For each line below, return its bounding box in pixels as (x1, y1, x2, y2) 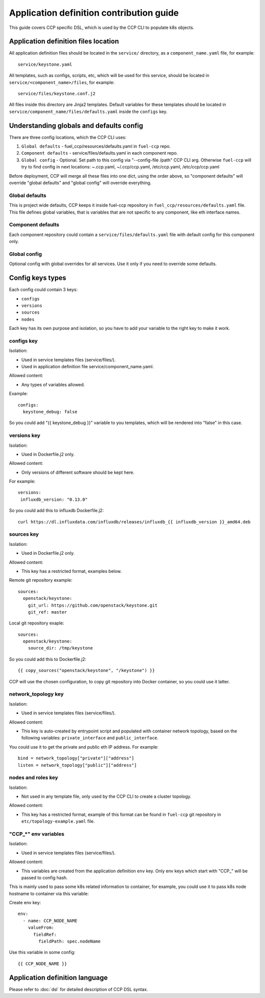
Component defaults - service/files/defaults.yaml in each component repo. (21, 150, 178, 156)
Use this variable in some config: (9, 949, 76, 955)
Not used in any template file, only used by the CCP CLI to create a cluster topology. (21, 793, 191, 800)
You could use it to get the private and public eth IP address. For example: (9, 744, 159, 750)
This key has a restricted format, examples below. (21, 568, 122, 574)
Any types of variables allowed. (21, 381, 85, 387)
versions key (9, 432, 41, 439)
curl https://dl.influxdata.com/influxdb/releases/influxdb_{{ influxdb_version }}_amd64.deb (18, 519, 251, 525)
